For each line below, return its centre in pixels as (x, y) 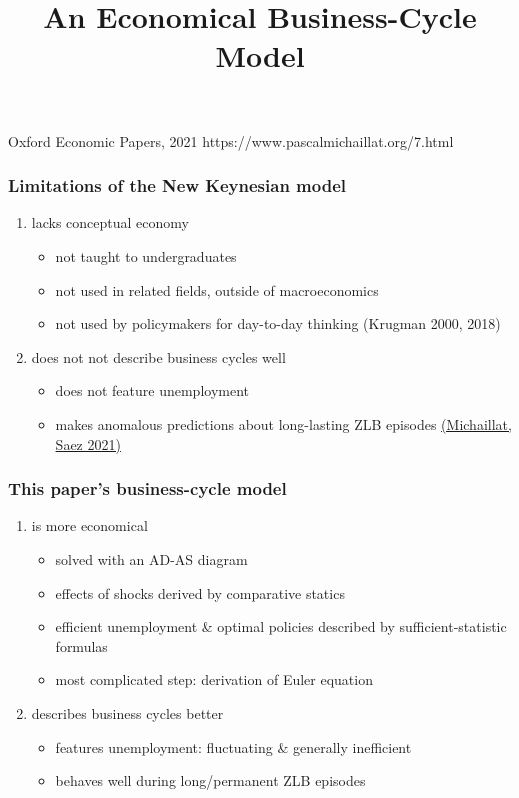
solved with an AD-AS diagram (151, 558)
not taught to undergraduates (146, 255)
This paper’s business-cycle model (147, 488)
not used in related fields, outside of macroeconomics (217, 289)
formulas (81, 645)
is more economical (89, 525)
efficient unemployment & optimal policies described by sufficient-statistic (281, 626)
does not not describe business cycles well (158, 356)
